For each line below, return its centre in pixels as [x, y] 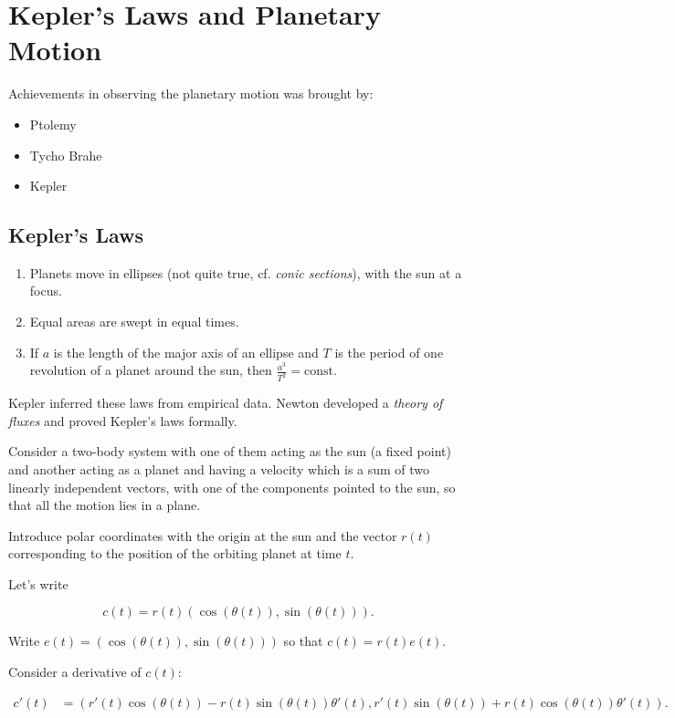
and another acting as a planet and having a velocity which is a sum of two [219, 468]
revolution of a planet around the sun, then [151, 370]
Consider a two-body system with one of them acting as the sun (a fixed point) [230, 451]
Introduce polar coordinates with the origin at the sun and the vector [203, 535]
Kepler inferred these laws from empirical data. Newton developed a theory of [226, 403]
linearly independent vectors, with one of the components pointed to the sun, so [232, 487]
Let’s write [38, 583]
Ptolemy [53, 124]
